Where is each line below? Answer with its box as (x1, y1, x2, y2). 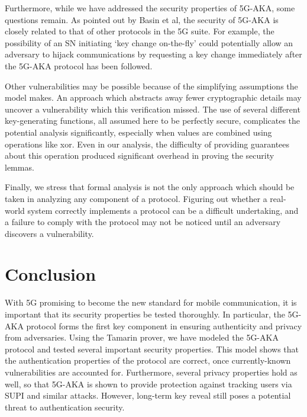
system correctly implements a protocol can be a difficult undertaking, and (27, 204, 299, 216)
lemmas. (5, 161, 34, 173)
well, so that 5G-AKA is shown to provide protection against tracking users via (5, 377, 292, 390)
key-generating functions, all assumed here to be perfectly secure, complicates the (5, 114, 300, 127)
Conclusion (5, 262, 96, 286)
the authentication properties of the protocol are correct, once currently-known (5, 354, 291, 367)
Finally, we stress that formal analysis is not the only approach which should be (5, 181, 295, 193)
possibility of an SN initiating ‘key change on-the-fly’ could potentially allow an (5, 36, 293, 49)
